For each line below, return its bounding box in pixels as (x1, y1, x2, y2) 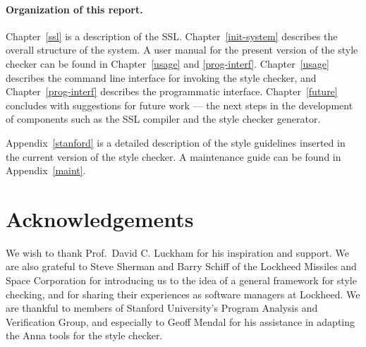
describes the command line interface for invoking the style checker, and (6, 70, 317, 85)
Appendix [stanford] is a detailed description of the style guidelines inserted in (6, 135, 346, 150)
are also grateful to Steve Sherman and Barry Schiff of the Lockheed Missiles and (6, 259, 357, 274)
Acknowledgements (6, 204, 194, 233)
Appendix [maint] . (6, 163, 86, 178)
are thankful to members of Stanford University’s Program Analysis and (6, 300, 318, 315)
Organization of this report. (6, 1, 143, 16)
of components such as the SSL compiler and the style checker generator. (6, 111, 321, 126)
